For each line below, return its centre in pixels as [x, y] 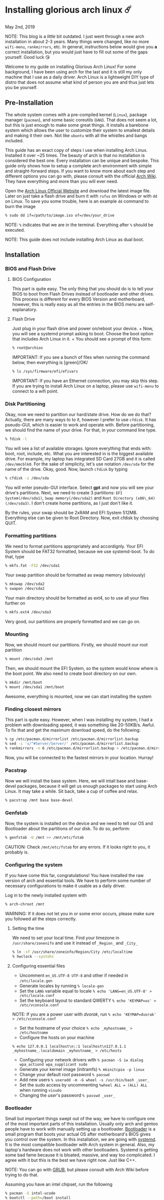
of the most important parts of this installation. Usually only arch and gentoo [82, 1124]
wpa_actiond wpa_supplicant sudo [53, 1065]
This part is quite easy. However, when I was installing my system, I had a [79, 720]
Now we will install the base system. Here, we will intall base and [70, 781]
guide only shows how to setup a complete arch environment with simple [79, 165]
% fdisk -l [16, 439]
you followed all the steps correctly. [41, 919]
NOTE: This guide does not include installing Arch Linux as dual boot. [74, 239]
